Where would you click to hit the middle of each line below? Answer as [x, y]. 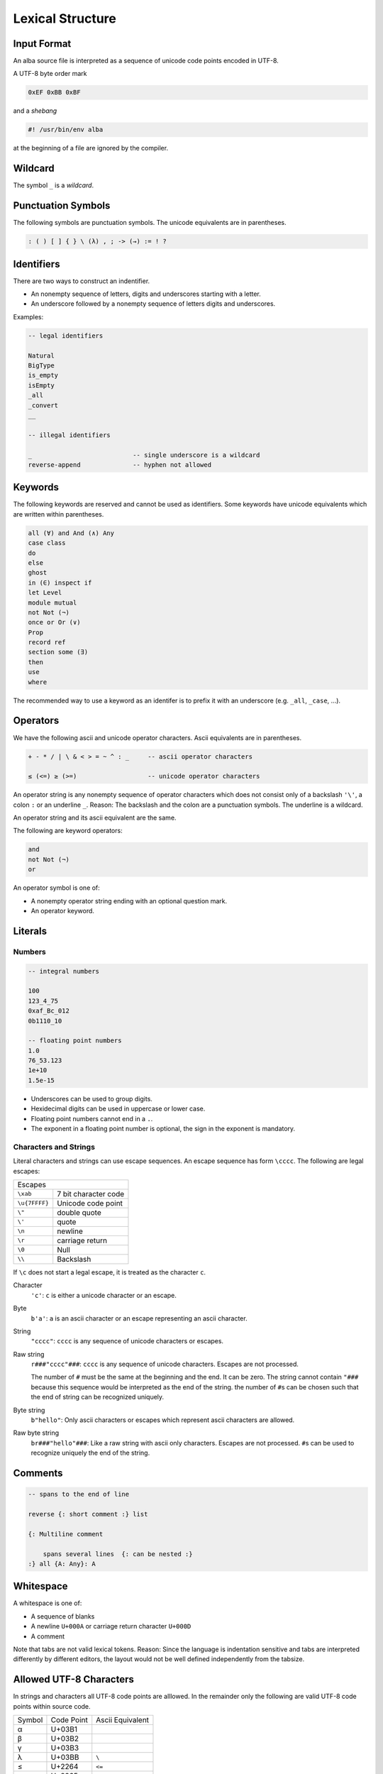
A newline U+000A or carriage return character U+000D [111, 1626]
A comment [48, 1636]
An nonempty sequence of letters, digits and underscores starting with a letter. [146, 294]
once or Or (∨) [54, 622]
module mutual [52, 602]
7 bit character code [91, 1194]
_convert [43, 405]
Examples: [28, 316]
